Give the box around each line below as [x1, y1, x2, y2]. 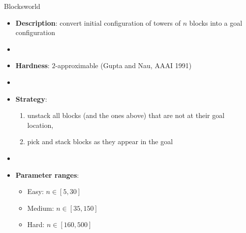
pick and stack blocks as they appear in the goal [27, 136, 173, 147]
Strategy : [15, 93, 47, 104]
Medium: [27, 202, 54, 213]
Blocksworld [4, 1, 40, 11]
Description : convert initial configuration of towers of [15, 17, 181, 28]
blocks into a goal [189, 17, 243, 28]
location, [27, 119, 54, 130]
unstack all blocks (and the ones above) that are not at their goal [27, 110, 225, 120]
